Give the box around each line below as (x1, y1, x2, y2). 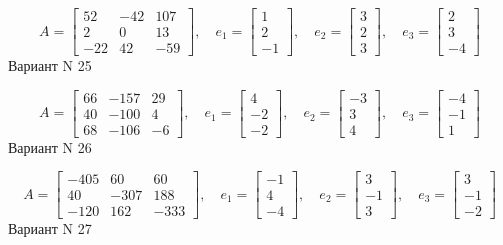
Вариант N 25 (8, 55, 92, 76)
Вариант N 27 (8, 218, 92, 239)
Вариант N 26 (8, 136, 92, 157)
